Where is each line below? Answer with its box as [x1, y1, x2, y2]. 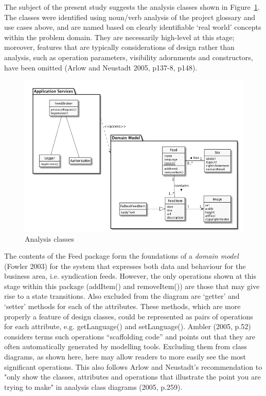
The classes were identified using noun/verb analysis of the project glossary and [4, 11, 256, 22]
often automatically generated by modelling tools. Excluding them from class [4, 341, 247, 352]
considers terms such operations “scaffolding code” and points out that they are [4, 331, 255, 341]
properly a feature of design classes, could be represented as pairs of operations [4, 311, 253, 321]
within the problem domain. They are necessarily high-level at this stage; [4, 31, 235, 42]
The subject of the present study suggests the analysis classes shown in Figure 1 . [4, 2, 260, 12]
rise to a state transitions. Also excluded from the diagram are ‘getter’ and [4, 291, 240, 301]
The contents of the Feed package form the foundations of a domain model [4, 250, 239, 261]
